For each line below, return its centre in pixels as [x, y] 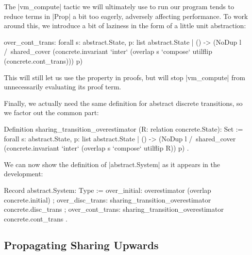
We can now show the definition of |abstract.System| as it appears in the [112, 164]
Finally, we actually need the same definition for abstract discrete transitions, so [123, 103]
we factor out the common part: [51, 112]
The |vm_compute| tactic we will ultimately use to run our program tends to [119, 6]
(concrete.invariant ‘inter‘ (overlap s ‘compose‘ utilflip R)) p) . [96, 148]
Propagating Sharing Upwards [81, 245]
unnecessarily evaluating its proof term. [63, 87]
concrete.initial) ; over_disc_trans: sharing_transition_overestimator [108, 199]
